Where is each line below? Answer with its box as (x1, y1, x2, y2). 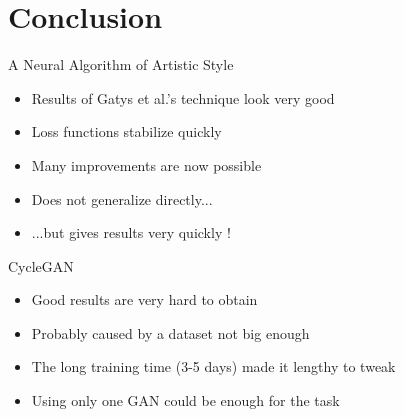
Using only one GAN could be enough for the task (31, 390, 340, 411)
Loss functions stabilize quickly (31, 121, 222, 142)
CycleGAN (8, 255, 74, 276)
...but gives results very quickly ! (31, 222, 231, 243)
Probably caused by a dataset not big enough (31, 322, 310, 343)
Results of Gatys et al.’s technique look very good (31, 87, 335, 108)
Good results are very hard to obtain (31, 289, 258, 310)
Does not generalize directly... (31, 188, 213, 209)
